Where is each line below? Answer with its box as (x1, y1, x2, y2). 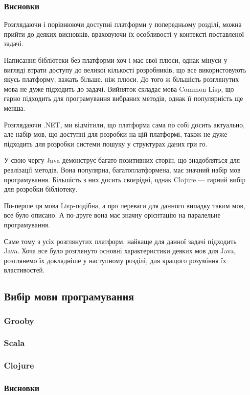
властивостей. (4, 265, 45, 275)
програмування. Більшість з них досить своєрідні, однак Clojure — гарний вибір (4, 174, 246, 184)
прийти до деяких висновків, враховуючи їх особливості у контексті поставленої (4, 28, 244, 39)
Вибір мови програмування (4, 289, 134, 304)
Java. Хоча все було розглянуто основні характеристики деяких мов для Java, (4, 246, 236, 256)
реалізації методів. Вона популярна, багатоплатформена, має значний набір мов (4, 164, 241, 174)
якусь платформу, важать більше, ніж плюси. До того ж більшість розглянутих (4, 74, 239, 84)
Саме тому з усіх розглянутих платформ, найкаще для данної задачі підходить (4, 236, 237, 246)
